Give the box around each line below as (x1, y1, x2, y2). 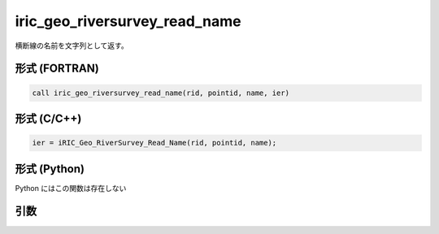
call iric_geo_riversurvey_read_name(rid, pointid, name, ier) (32, 88, 290, 97)
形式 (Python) (15, 162, 85, 175)
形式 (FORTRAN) (15, 62, 99, 76)
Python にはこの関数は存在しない (15, 183, 127, 193)
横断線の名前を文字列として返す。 (15, 41, 129, 50)
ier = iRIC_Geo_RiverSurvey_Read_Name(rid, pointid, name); (32, 138, 277, 148)
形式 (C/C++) (15, 111, 82, 125)
